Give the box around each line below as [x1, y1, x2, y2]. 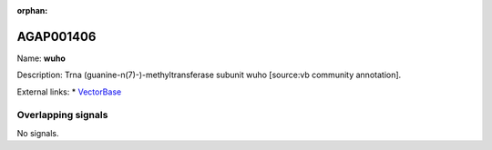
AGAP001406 [16, 28, 97, 45]
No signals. [16, 127, 59, 138]
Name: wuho [16, 53, 66, 64]
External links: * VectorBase [16, 86, 122, 97]
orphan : [16, 5, 48, 15]
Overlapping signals [16, 109, 108, 122]
